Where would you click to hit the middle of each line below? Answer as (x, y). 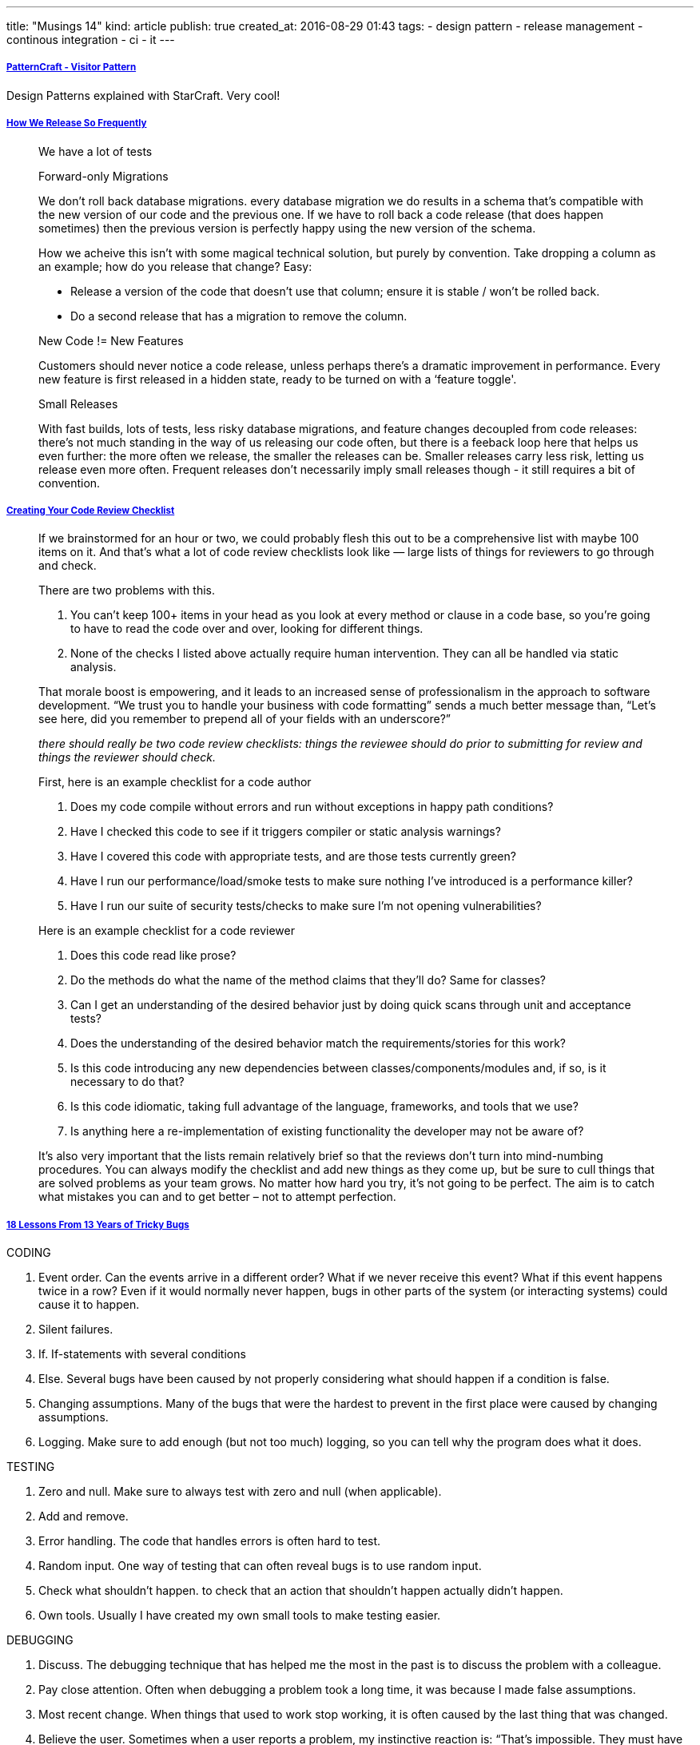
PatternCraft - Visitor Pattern (72, 68)
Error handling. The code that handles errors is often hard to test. (210, 1541)
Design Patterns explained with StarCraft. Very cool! (143, 95)
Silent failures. (76, 1330)
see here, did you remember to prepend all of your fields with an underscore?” (245, 719)
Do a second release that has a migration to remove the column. (239, 316)
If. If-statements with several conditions (142, 1354)
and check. (68, 566)
